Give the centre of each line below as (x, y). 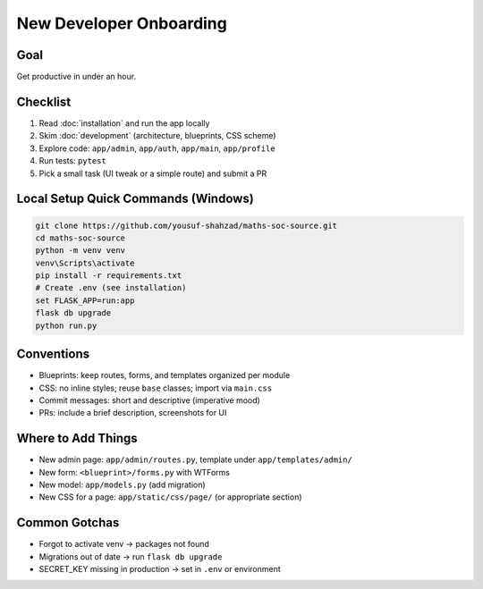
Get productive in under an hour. (76, 77)
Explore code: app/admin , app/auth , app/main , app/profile (157, 148)
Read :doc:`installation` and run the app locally (124, 123)
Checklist (44, 101)
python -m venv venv (80, 251)
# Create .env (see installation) (111, 288)
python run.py (66, 325)
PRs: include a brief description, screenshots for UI (133, 413)
